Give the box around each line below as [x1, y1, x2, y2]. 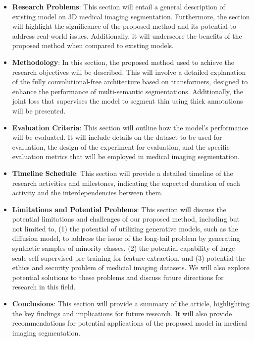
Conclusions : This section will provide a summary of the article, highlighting [12, 298, 250, 309]
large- [220, 243, 237, 253]
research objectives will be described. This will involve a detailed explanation [12, 66, 246, 77]
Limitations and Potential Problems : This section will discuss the [12, 204, 226, 214]
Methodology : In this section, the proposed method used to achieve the [12, 57, 235, 67]
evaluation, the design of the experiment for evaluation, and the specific [12, 141, 230, 152]
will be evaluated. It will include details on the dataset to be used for [12, 132, 222, 142]
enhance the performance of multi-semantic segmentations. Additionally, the [12, 86, 243, 96]
